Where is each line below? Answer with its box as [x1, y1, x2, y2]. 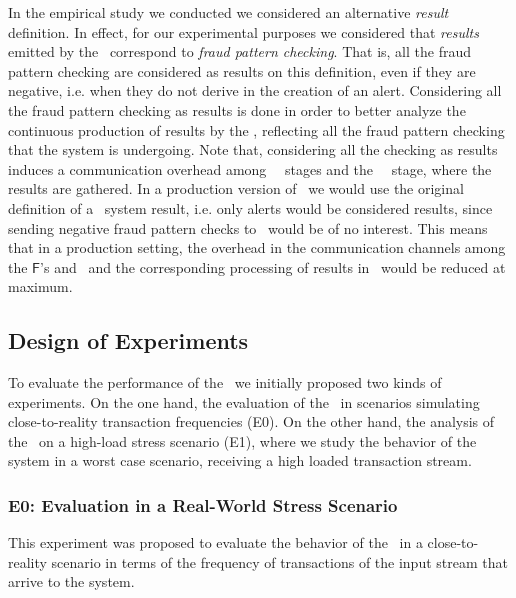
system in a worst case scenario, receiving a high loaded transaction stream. [8, 450, 472, 471]
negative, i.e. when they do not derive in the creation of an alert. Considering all [8, 80, 502, 101]
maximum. [8, 276, 73, 297]
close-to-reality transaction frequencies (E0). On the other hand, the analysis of [8, 411, 495, 432]
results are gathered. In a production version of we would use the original [8, 178, 464, 199]
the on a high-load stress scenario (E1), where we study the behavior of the [8, 430, 477, 451]
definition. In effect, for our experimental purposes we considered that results [8, 21, 479, 42]
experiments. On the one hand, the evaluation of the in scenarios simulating [8, 391, 480, 412]
